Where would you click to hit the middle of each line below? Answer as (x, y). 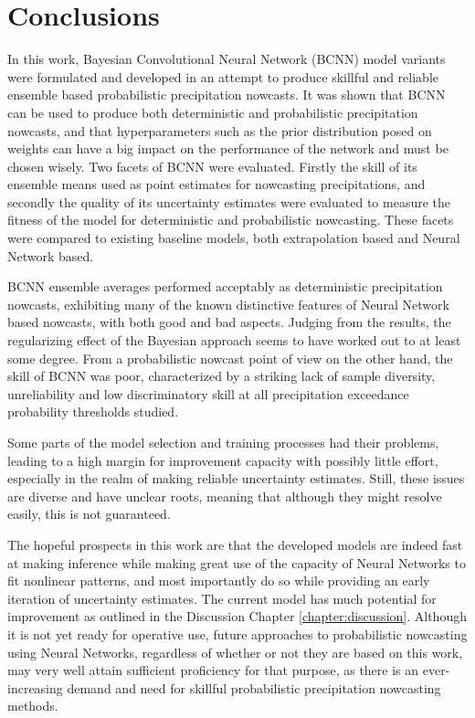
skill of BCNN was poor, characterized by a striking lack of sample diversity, (222, 376)
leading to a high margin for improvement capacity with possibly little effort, (223, 460)
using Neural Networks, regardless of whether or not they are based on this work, (235, 652)
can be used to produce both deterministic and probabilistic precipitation (213, 112)
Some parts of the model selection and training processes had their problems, (223, 442)
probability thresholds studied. (93, 412)
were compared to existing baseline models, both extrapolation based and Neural (234, 238)
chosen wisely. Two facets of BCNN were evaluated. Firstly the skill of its (212, 166)
